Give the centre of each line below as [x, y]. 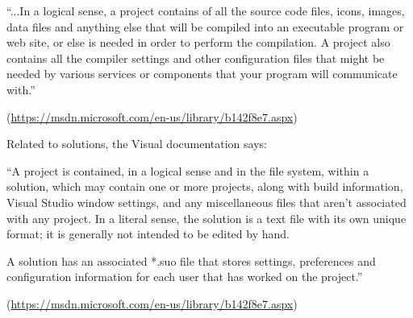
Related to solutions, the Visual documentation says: [137, 144]
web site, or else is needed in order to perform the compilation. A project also [198, 42]
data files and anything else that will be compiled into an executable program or [205, 26]
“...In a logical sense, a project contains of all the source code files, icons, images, [206, 10]
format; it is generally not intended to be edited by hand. [148, 234]
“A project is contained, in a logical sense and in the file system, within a [188, 170]
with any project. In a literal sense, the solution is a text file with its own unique [206, 218]
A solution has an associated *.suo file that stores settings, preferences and [191, 260]
